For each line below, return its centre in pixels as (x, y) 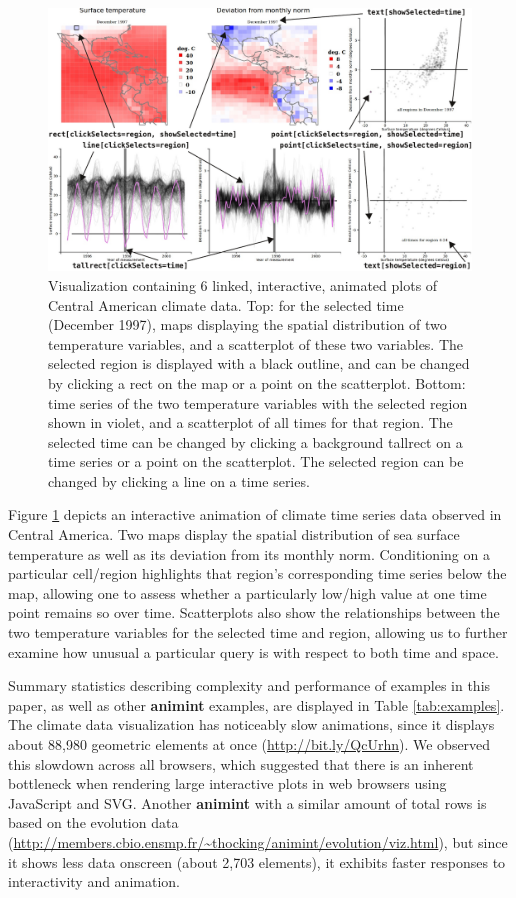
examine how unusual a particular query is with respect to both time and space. (253, 651)
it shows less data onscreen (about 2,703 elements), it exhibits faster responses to (257, 861)
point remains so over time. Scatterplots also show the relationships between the (254, 612)
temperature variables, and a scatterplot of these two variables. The (256, 343)
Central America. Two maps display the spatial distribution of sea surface (234, 534)
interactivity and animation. (94, 881)
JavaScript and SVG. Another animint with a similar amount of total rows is (247, 802)
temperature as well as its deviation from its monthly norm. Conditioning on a (249, 553)
